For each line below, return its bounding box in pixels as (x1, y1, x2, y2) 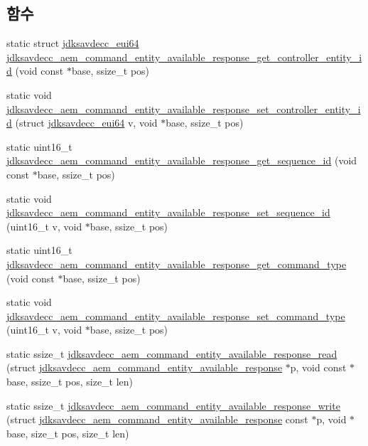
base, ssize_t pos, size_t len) (6, 374, 134, 389)
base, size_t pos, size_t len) (6, 425, 129, 440)
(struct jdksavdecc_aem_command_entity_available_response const (6, 412, 308, 427)
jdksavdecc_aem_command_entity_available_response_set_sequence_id (6, 205, 330, 220)
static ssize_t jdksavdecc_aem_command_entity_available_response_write (6, 398, 340, 413)
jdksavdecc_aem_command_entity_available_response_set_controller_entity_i (6, 101, 361, 116)
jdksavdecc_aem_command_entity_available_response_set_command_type (6, 308, 345, 323)
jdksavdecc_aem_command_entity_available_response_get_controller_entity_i (6, 49, 362, 64)
